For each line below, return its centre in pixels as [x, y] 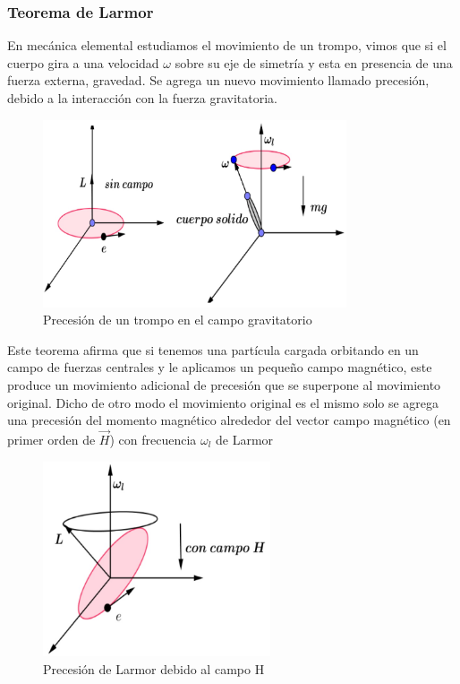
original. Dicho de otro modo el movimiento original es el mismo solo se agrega [223, 402]
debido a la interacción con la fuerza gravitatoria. [142, 98]
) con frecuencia [153, 439]
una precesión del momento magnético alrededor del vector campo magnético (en [229, 420]
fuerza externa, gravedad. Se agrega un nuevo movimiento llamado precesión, [218, 80]
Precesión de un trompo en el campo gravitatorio [178, 320]
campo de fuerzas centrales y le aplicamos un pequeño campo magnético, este [220, 367]
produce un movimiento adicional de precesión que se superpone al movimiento [224, 384]
